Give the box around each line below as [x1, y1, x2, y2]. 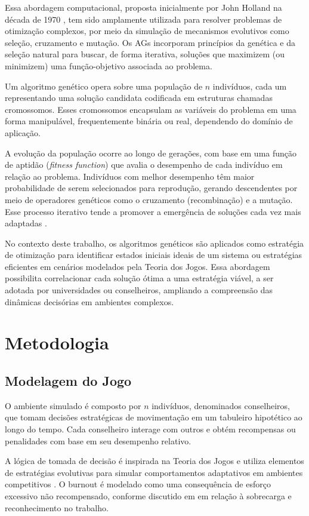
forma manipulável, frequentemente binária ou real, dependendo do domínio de [5, 115, 293, 127]
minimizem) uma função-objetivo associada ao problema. [5, 59, 212, 72]
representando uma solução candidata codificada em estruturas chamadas [5, 91, 273, 104]
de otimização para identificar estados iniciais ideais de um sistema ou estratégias [5, 248, 302, 261]
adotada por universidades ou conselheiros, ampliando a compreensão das [5, 284, 273, 296]
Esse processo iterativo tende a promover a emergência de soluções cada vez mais [5, 205, 301, 217]
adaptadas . [5, 217, 47, 229]
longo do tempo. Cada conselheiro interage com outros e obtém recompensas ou [5, 423, 296, 435]
